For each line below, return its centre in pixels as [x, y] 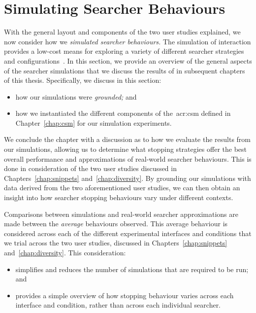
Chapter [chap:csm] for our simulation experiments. [94, 122]
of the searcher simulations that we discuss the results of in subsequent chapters [125, 70]
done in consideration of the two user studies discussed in [90, 168]
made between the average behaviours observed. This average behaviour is [116, 224]
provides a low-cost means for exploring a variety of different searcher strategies [124, 51]
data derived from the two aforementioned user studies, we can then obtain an [122, 188]
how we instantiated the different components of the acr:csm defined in [123, 113]
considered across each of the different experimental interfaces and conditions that [128, 233]
